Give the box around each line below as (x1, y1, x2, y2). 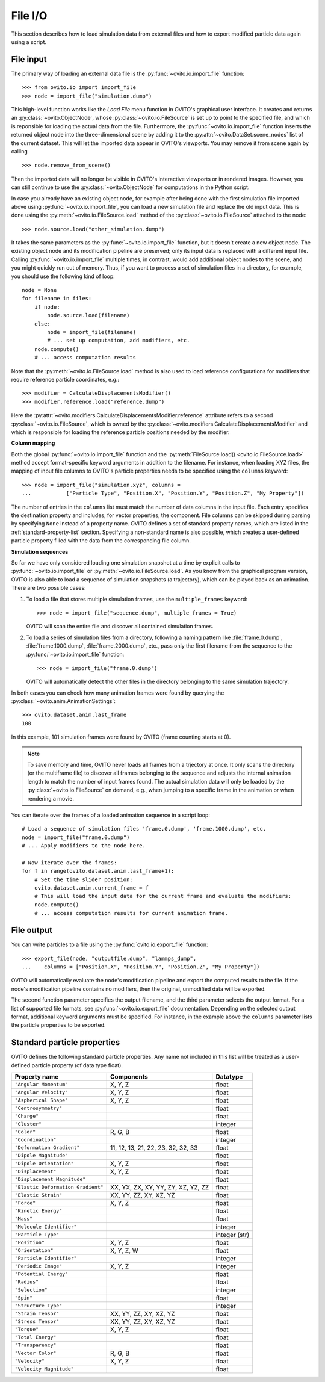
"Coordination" (14, 1136, 57, 1143)
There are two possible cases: (11, 584, 87, 592)
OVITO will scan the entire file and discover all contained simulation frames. (26, 623, 214, 630)
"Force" (14, 1200, 36, 1206)
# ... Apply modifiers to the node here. (22, 843, 146, 849)
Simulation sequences (11, 548, 69, 555)
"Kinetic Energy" (14, 1207, 63, 1214)
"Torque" (14, 1326, 39, 1333)
